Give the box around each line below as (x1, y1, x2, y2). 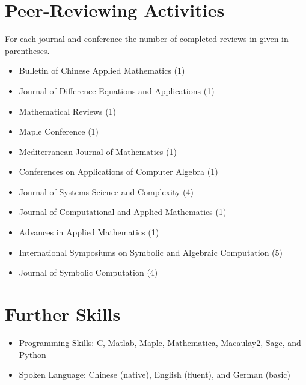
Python (19, 348, 46, 360)
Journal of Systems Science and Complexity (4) (19, 185, 194, 198)
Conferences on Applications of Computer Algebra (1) (19, 165, 218, 178)
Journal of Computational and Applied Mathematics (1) (19, 205, 227, 218)
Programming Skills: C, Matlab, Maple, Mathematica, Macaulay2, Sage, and (19, 336, 301, 348)
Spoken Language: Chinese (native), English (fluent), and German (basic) (19, 368, 290, 381)
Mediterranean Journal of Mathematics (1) (19, 145, 177, 157)
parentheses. (5, 44, 50, 56)
